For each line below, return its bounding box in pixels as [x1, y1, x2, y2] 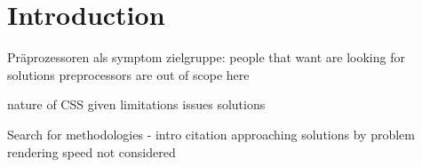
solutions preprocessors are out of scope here [7, 65, 250, 83]
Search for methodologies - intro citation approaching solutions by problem [7, 124, 415, 143]
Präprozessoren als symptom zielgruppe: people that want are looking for [7, 48, 405, 67]
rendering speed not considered [7, 142, 176, 161]
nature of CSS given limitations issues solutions [7, 95, 266, 114]
